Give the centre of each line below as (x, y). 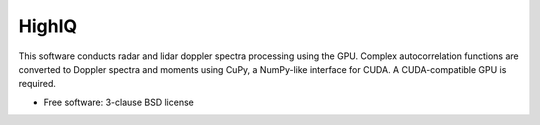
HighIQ (48, 26)
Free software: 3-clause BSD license (118, 102)
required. (37, 84)
